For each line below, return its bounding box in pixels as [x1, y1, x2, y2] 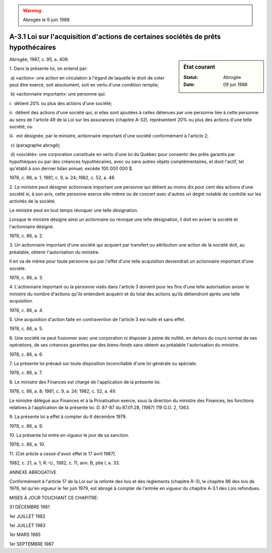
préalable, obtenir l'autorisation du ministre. [9, 249, 100, 255]
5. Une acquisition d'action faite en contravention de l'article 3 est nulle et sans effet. [9, 317, 186, 322]
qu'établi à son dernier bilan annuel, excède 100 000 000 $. [9, 165, 133, 171]
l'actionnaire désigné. [9, 223, 54, 229]
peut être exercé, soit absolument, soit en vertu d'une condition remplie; [9, 82, 159, 88]
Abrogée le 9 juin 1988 [23, 17, 70, 23]
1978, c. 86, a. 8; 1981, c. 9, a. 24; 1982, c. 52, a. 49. [9, 388, 117, 394]
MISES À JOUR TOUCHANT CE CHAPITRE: [9, 495, 99, 501]
